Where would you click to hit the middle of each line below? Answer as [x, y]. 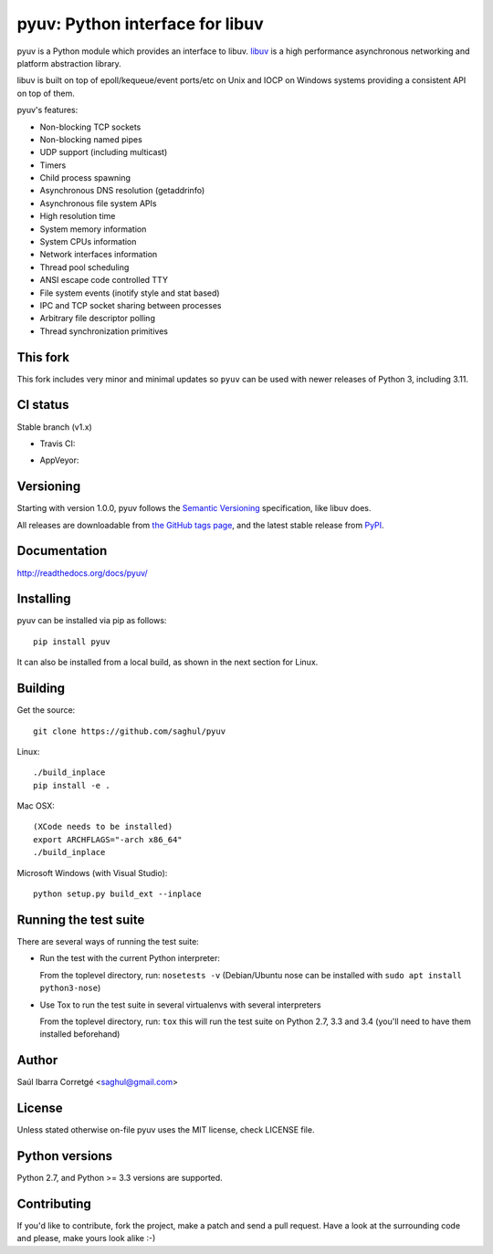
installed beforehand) [80, 1034]
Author [37, 1060]
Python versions [65, 1156]
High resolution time [78, 216]
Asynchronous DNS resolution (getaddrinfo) [122, 191]
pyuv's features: [47, 110]
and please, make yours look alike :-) [86, 1238]
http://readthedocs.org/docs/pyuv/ [82, 573]
